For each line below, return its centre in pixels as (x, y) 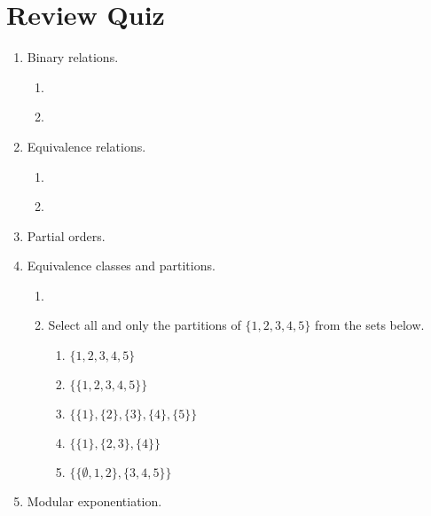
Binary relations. (73, 57)
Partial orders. (66, 235)
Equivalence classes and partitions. (121, 266)
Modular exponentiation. (94, 501)
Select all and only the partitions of (145, 325)
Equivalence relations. (86, 146)
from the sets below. (370, 325)
